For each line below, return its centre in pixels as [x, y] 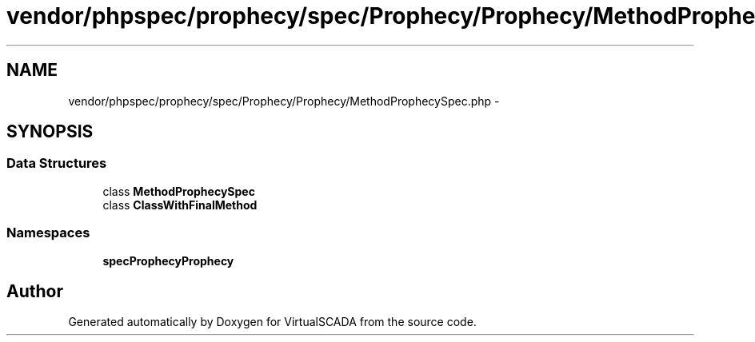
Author [35, 291]
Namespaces [48, 233]
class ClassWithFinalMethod [180, 205]
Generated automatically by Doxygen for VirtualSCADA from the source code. [272, 322]
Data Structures [57, 163]
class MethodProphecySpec [179, 191]
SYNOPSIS [50, 132]
